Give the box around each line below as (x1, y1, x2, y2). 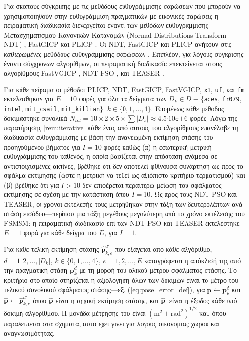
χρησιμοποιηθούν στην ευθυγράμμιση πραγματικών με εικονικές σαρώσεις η (4, 10, 219, 20)
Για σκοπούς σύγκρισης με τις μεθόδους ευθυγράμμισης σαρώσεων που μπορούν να (4, 1, 241, 11)
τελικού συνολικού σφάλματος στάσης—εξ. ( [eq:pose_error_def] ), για (4, 284, 205, 294)
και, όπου (199, 307, 226, 318)
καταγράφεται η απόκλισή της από (144, 255, 241, 265)
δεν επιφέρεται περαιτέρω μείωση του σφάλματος (82, 179, 222, 189)
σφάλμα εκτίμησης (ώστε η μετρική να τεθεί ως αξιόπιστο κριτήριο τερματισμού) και (4, 170, 245, 180)
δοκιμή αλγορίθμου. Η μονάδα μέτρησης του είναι (4, 307, 146, 318)
